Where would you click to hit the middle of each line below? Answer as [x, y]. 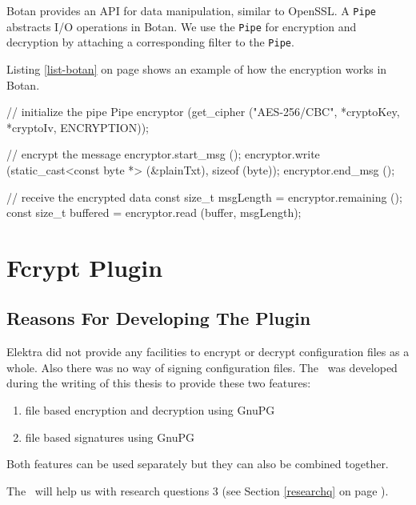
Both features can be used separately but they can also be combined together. [198, 464]
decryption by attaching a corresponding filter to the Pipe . [150, 42]
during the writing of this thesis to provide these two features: [159, 383]
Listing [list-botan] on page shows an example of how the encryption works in [197, 68]
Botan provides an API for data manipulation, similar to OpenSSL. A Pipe [191, 10]
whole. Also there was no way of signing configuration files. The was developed [202, 367]
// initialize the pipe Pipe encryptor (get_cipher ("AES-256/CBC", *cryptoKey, [203, 112]
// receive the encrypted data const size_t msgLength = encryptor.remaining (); [204, 196]
